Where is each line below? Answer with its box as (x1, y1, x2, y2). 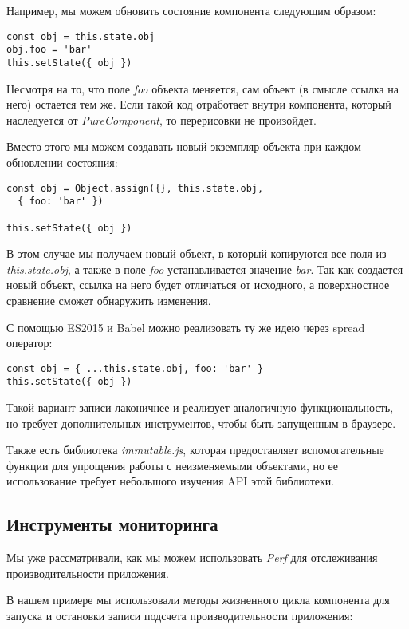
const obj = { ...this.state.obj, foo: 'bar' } (6, 362, 264, 374)
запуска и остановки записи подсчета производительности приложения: (6, 607, 353, 623)
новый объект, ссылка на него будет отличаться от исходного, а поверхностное (6, 276, 390, 293)
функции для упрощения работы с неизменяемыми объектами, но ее (6, 457, 339, 473)
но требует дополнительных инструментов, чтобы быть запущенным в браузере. (6, 414, 396, 431)
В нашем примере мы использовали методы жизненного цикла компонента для (6, 591, 390, 608)
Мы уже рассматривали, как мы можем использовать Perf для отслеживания (6, 549, 378, 566)
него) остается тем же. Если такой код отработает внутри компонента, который (6, 96, 391, 113)
